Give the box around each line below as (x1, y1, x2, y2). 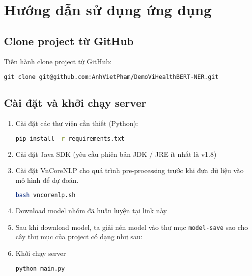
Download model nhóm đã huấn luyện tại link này (15, 205, 167, 216)
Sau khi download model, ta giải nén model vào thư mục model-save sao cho (15, 222, 248, 232)
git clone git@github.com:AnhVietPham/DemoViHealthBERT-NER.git (4, 74, 219, 81)
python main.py (15, 265, 65, 272)
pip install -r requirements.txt (15, 135, 125, 142)
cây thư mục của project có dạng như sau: (15, 231, 142, 242)
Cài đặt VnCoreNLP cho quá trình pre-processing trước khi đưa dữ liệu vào (15, 165, 244, 176)
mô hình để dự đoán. (15, 175, 79, 185)
